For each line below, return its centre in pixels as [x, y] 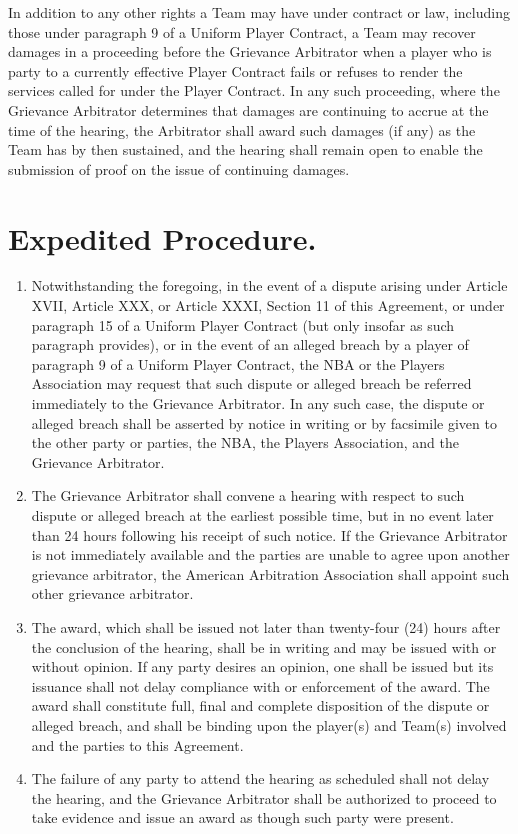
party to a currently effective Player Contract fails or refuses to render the [235, 70]
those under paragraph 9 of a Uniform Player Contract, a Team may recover [242, 31]
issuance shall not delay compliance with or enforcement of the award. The [260, 685]
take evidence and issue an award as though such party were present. [242, 817]
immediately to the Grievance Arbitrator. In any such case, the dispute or [258, 403]
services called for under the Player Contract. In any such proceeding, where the [254, 90]
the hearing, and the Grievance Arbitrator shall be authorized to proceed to [264, 797]
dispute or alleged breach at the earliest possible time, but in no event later [262, 515]
